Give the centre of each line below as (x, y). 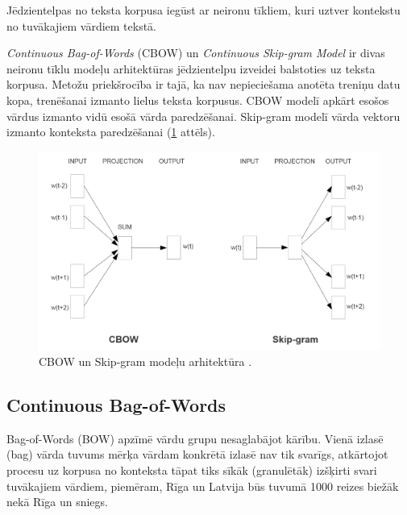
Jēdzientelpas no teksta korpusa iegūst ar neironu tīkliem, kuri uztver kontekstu (203, 10)
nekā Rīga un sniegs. (57, 502)
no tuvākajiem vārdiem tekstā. (82, 25)
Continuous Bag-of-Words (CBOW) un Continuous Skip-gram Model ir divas (196, 53)
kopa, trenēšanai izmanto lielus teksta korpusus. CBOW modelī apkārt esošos (198, 100)
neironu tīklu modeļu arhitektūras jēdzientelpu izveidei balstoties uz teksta (191, 68)
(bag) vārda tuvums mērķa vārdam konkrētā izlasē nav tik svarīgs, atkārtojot (197, 454)
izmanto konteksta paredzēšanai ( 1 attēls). (111, 132)
